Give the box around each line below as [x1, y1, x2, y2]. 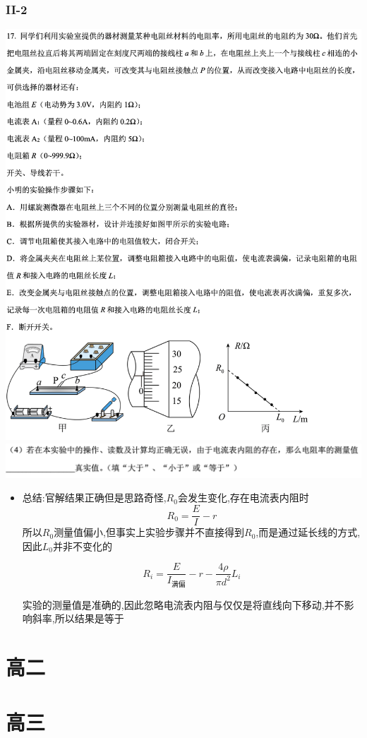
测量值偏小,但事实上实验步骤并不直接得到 [54, 525, 245, 540]
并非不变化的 [53, 538, 113, 553]
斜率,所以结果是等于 [32, 611, 124, 626]
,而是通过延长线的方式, [255, 525, 361, 540]
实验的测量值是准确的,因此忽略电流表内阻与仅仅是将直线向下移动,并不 [22, 597, 344, 612]
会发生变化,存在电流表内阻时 [177, 490, 309, 505]
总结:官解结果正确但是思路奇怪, [22, 490, 167, 505]
